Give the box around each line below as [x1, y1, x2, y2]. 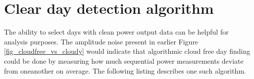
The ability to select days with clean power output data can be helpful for [4, 27, 229, 37]
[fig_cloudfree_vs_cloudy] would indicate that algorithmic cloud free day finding [4, 46, 251, 56]
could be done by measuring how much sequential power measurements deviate [4, 55, 244, 66]
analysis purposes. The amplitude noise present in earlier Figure [4, 36, 199, 46]
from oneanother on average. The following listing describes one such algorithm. [4, 65, 246, 76]
